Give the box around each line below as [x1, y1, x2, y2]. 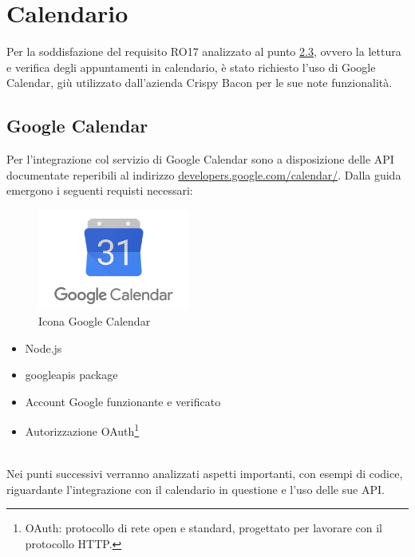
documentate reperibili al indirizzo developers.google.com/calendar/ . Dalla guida [6, 166, 401, 183]
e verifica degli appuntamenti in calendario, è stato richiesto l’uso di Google [6, 58, 376, 75]
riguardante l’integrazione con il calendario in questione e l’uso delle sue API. [6, 480, 385, 497]
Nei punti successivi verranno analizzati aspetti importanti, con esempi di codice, [6, 465, 403, 482]
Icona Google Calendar [38, 313, 151, 330]
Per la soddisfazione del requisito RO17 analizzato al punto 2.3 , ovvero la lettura [6, 43, 401, 60]
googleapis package [25, 366, 118, 383]
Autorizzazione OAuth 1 [25, 421, 140, 440]
